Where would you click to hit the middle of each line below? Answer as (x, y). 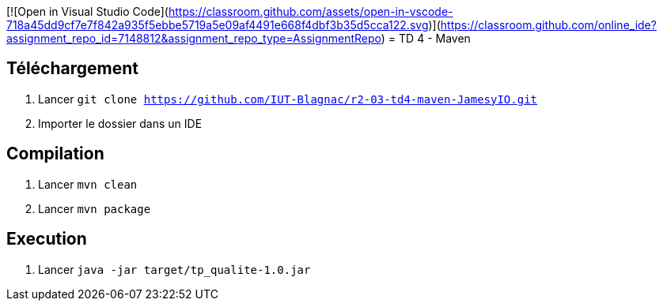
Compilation (55, 154)
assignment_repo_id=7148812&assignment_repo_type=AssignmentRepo (194, 38)
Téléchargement (72, 69)
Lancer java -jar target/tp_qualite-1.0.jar (174, 269)
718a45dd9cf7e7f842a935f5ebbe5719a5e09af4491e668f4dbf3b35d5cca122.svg (218, 25)
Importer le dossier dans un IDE (120, 123)
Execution (47, 239)
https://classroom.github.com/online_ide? (548, 25)
